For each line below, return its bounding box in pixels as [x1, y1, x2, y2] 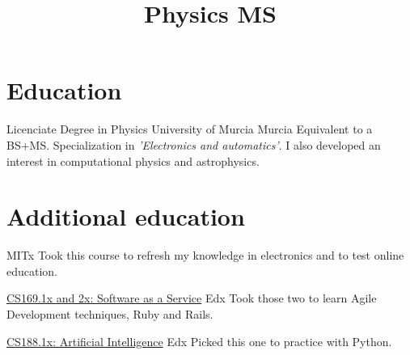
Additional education [6, 200, 245, 233]
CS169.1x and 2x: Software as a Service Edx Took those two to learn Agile [6, 289, 377, 306]
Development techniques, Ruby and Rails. [6, 306, 213, 322]
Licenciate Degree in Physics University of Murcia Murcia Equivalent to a [6, 120, 373, 137]
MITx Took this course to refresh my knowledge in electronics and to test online [6, 247, 404, 264]
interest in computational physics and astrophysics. [6, 152, 260, 169]
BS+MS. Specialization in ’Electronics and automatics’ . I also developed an [6, 136, 381, 153]
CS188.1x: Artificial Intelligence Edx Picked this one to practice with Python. [6, 332, 392, 349]
